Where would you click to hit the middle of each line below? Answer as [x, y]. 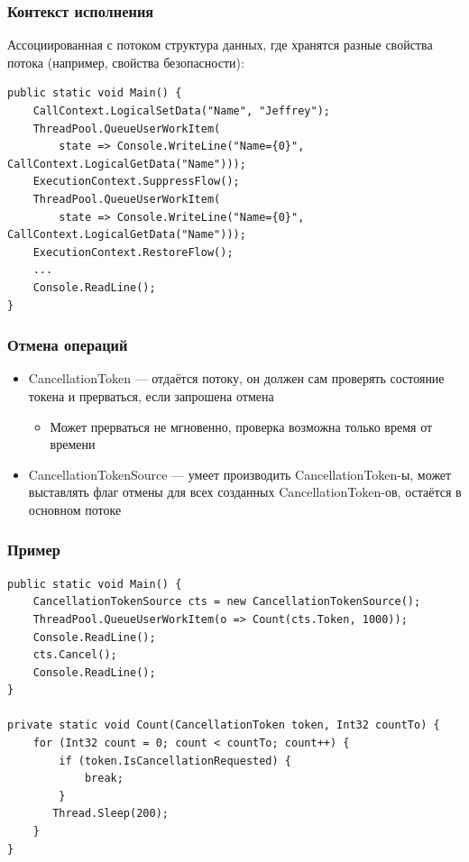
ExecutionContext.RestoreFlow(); [133, 252]
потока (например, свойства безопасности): [126, 62]
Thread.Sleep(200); [110, 814]
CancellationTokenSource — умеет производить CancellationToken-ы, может [240, 474]
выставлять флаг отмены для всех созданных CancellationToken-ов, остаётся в [245, 492]
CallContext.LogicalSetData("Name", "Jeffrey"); [181, 111]
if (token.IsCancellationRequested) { [175, 761]
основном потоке [75, 509]
